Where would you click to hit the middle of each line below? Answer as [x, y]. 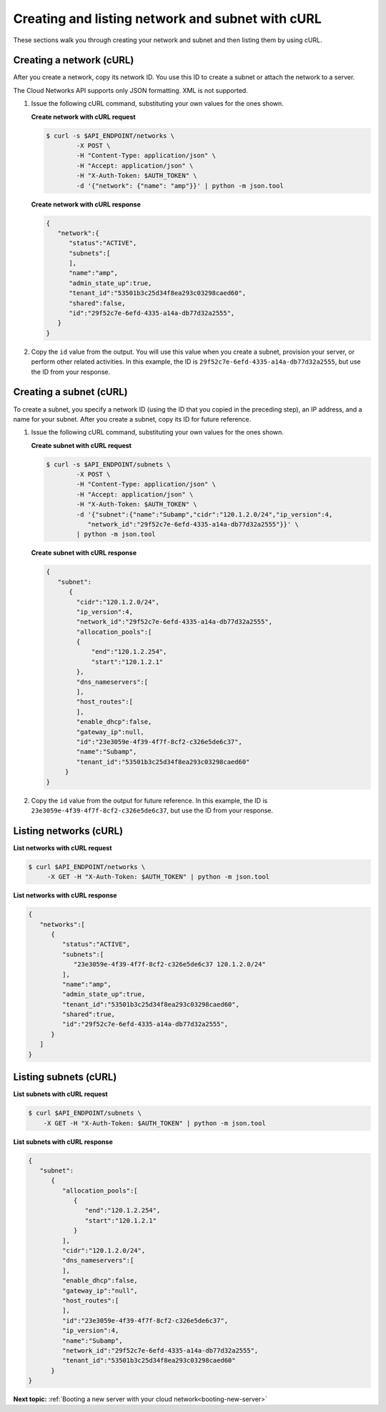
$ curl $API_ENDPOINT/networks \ [87, 867]
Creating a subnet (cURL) [70, 392]
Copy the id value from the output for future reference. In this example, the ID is [149, 800]
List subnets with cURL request [60, 1094]
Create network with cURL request [83, 116]
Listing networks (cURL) [68, 831]
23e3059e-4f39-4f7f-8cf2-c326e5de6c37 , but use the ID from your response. [152, 810]
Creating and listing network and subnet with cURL [167, 19]
